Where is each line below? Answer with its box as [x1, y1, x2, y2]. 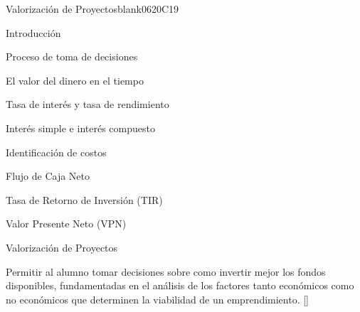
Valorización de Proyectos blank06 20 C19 [6, 1, 179, 16]
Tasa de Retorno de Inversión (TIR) [6, 192, 163, 207]
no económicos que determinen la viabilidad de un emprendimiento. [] [6, 291, 309, 306]
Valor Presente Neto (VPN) [6, 216, 127, 231]
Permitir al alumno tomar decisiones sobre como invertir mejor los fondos [6, 264, 326, 279]
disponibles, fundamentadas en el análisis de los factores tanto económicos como [6, 278, 354, 293]
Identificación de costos [6, 144, 107, 159]
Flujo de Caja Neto [6, 168, 90, 183]
